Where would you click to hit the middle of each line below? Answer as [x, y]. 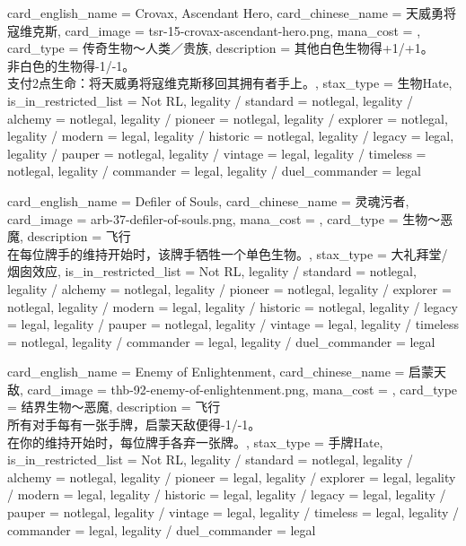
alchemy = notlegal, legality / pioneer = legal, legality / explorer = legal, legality [232, 477]
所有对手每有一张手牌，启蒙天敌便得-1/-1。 [134, 425]
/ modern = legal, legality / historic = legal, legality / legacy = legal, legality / [227, 494]
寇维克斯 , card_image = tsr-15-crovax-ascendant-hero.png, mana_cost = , [214, 30]
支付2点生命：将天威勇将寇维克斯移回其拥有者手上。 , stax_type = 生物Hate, [230, 83]
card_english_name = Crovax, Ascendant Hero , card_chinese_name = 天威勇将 [232, 13]
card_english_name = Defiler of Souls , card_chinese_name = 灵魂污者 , [208, 200]
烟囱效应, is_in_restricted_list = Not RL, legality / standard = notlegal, [212, 271]
